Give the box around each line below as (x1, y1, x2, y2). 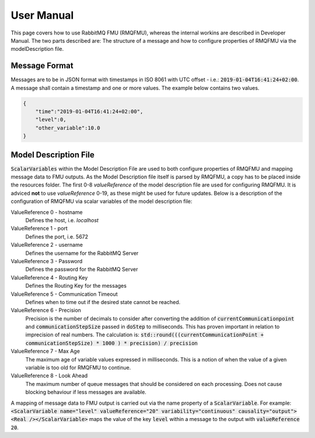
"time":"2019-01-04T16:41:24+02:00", (35, 108, 143, 115)
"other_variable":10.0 (35, 125, 100, 131)
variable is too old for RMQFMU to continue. (25, 364, 131, 371)
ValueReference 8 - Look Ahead (10, 372, 88, 380)
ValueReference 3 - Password (10, 257, 83, 264)
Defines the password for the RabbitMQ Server (25, 266, 138, 273)
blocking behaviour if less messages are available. (25, 389, 147, 396)
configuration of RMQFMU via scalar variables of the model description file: (10, 198, 192, 205)
